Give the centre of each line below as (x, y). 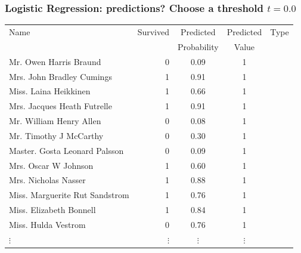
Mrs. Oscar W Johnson (51, 165)
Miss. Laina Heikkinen (50, 91)
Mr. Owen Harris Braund (55, 61)
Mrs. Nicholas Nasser (47, 180)
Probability (198, 46)
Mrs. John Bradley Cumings (60, 76)
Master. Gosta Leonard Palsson (66, 150)
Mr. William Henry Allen (55, 121)
